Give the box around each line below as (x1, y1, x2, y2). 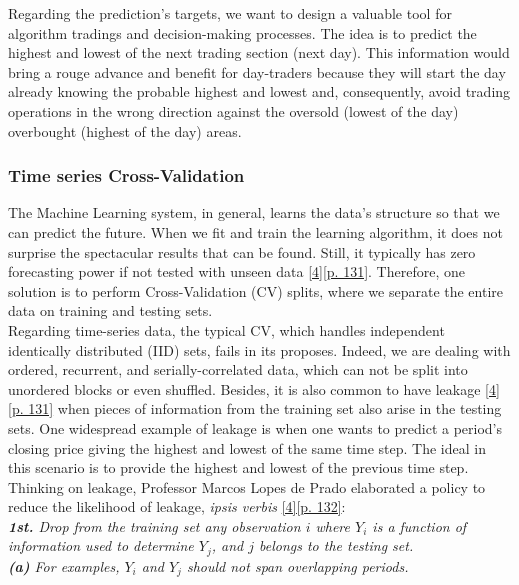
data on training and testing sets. (8, 300, 213, 321)
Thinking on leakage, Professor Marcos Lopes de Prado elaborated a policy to (8, 476, 486, 497)
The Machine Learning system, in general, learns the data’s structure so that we (8, 202, 500, 223)
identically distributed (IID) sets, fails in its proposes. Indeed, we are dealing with (8, 339, 511, 360)
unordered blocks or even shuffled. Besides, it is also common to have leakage (8, 378, 481, 399)
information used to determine (8, 535, 194, 556)
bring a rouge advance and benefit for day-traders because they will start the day (8, 61, 506, 82)
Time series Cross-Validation (8, 163, 245, 188)
